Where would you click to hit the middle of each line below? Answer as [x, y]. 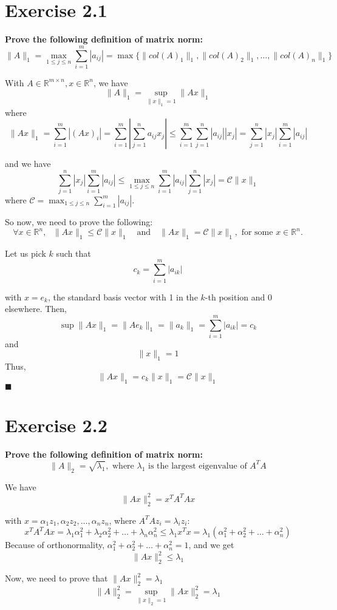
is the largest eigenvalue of [198, 466]
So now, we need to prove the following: [79, 221]
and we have [28, 164]
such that [73, 253]
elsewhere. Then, [36, 309]
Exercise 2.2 [56, 425]
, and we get [211, 545]
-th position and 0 [238, 297]
